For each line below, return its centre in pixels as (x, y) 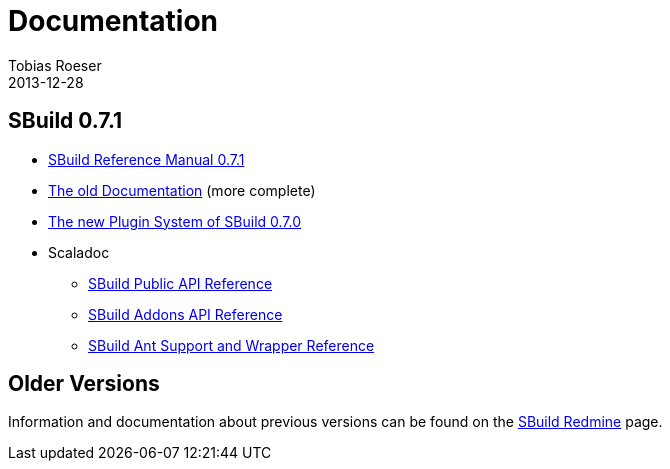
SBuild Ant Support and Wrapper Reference (231, 345)
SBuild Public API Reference (180, 283)
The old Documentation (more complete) (182, 190)
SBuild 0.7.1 (65, 121)
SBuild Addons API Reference (185, 314)
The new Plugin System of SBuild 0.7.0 (175, 221)
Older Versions (84, 384)
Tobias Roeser (55, 65)
